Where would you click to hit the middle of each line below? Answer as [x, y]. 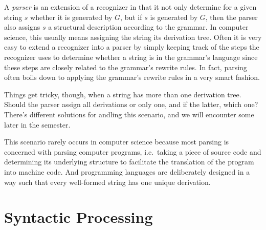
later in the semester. [37, 124]
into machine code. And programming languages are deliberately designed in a [127, 171]
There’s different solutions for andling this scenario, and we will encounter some [129, 114]
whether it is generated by [71, 17]
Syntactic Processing [79, 217]
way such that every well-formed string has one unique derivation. [107, 182]
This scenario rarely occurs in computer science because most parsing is [117, 142]
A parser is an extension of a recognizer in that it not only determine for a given [130, 7]
